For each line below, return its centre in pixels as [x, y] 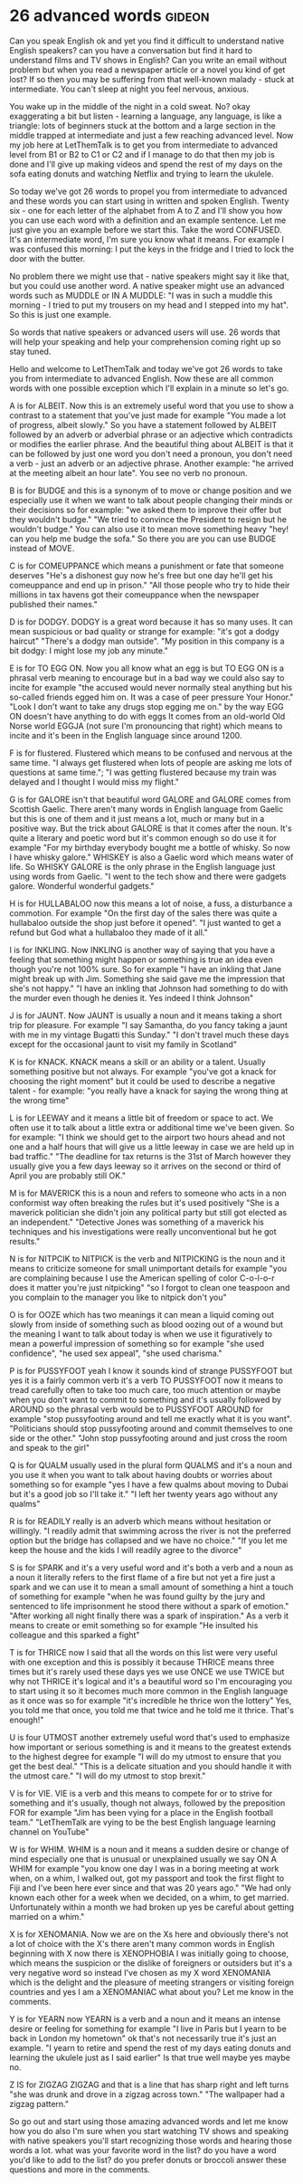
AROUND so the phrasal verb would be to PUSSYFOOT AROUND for [137, 1409]
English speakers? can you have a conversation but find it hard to [131, 50]
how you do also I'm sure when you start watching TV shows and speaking [149, 2131]
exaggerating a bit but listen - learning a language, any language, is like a [146, 116]
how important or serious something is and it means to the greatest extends [151, 1747]
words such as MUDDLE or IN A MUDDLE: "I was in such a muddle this [141, 295]
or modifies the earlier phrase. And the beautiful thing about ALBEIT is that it [151, 443]
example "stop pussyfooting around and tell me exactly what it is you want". [151, 1418]
